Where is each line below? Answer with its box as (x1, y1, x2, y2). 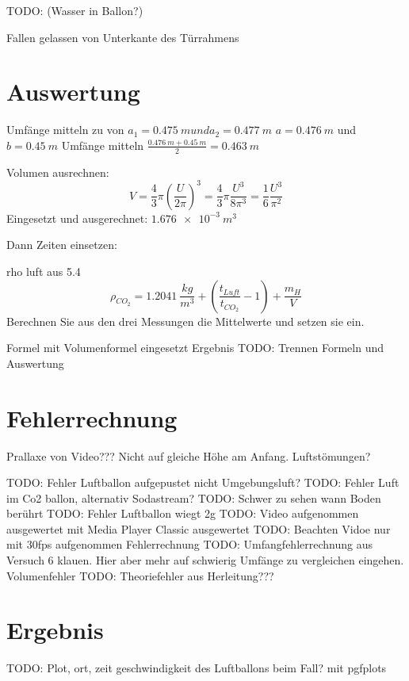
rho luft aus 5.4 (6, 263, 81, 280)
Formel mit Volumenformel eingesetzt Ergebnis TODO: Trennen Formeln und (6, 339, 384, 356)
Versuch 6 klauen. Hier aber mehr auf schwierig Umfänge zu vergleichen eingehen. (6, 552, 404, 568)
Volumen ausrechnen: (6, 163, 109, 180)
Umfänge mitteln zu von (6, 121, 124, 138)
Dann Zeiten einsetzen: (6, 236, 117, 253)
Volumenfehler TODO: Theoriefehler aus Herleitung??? (6, 567, 274, 583)
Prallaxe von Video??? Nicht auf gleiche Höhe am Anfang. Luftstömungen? (6, 447, 371, 464)
